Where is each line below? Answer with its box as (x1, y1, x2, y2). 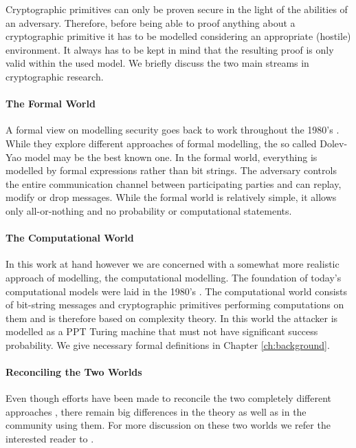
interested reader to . (5, 431, 94, 446)
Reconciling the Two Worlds (5, 365, 142, 379)
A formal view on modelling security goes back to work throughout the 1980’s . (5, 122, 340, 137)
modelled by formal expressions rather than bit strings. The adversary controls (5, 163, 337, 178)
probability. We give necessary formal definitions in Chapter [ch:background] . (5, 337, 330, 352)
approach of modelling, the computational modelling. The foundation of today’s (5, 270, 342, 284)
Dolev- (320, 136, 348, 150)
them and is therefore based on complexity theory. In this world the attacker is (5, 310, 338, 325)
